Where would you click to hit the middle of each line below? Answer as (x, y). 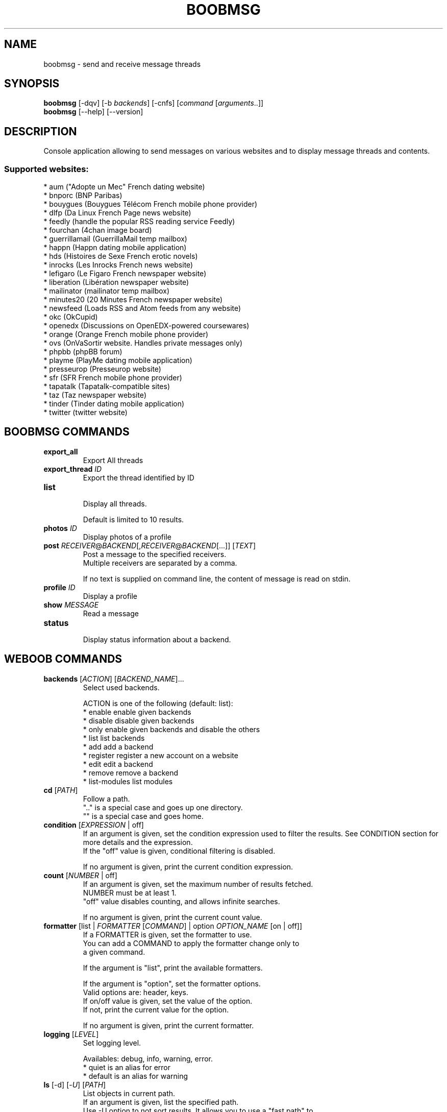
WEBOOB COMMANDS (63, 659)
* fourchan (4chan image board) (98, 230)
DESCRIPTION (41, 131)
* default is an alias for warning (135, 1076)
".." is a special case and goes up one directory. (163, 807)
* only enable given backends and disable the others (171, 729)
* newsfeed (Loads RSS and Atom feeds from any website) (142, 308)
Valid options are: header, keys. (135, 992)
